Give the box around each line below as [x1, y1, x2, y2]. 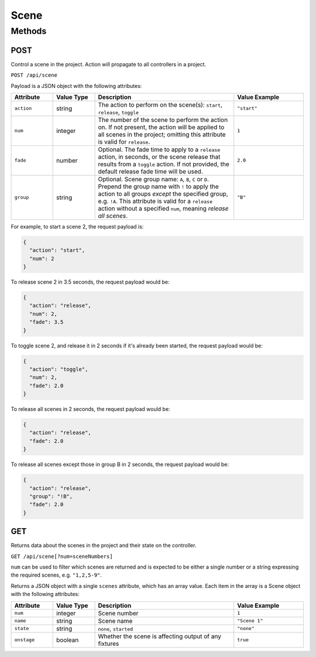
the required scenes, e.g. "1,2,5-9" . [11, 571, 102, 578]
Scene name [98, 617, 133, 625]
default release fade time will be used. [98, 167, 203, 175]
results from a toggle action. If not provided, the [98, 160, 229, 168]
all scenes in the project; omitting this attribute [98, 130, 226, 138]
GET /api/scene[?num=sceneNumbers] [11, 553, 114, 560]
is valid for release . [98, 138, 150, 146]
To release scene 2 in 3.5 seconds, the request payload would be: [11, 278, 170, 285]
